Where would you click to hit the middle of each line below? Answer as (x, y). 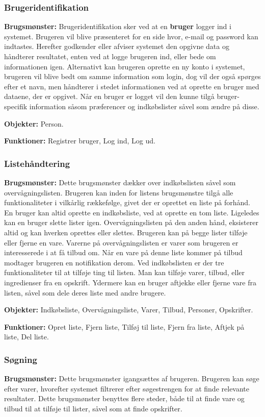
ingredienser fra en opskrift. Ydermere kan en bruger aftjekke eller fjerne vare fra (130, 282)
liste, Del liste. (26, 337)
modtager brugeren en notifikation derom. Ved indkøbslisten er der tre (114, 262)
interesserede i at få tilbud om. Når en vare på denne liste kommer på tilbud (123, 252)
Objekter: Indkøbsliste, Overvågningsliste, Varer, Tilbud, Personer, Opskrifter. (129, 310)
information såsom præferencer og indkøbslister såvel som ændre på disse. (144, 106)
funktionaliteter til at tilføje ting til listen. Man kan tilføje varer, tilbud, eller (125, 272)
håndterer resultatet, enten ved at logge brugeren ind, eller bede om (110, 56)
